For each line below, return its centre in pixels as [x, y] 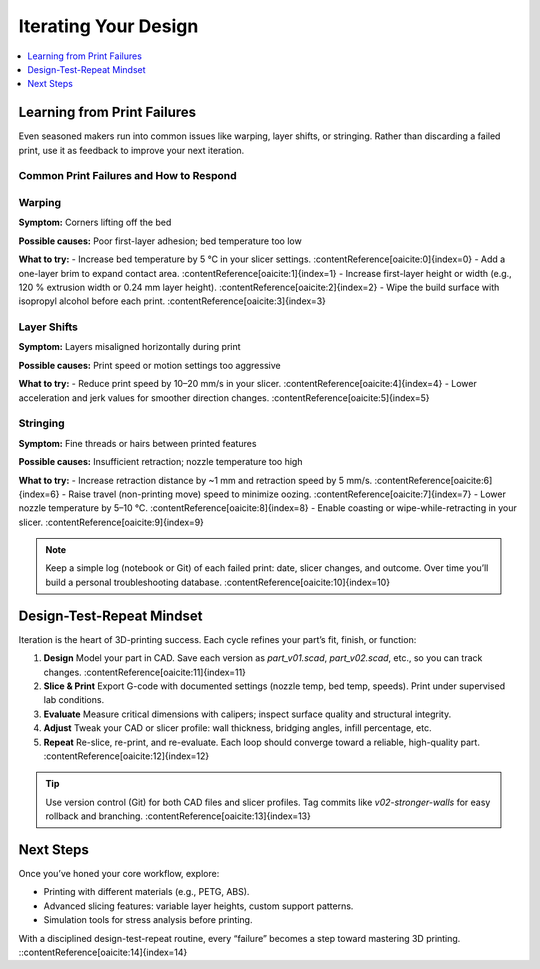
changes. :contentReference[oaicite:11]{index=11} [145, 672]
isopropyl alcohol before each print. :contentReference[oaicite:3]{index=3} [172, 301]
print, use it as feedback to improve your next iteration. [131, 150]
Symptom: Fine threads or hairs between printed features [137, 443]
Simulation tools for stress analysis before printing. [148, 920]
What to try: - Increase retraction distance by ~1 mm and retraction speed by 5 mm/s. [195, 480]
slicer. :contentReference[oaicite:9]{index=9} [111, 522]
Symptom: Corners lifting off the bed [95, 222]
